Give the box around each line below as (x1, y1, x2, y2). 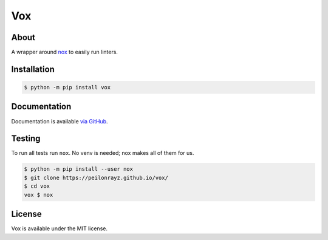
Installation (11, 64, 55, 74)
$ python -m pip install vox (24, 84, 111, 91)
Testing (11, 134, 41, 144)
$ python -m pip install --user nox (24, 166, 134, 173)
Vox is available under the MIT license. (11, 225, 108, 232)
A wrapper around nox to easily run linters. (11, 49, 118, 56)
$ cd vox (24, 183, 50, 190)
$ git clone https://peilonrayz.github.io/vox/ (24, 174, 168, 181)
